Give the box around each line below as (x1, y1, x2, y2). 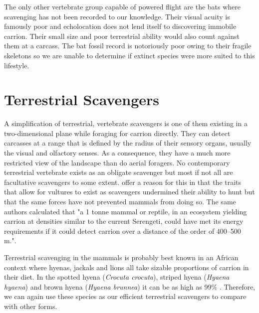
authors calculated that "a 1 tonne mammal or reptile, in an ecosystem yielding (4, 206, 247, 216)
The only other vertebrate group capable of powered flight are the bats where (4, 1, 241, 11)
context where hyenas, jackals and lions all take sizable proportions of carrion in (4, 262, 249, 272)
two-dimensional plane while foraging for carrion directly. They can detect (4, 128, 231, 138)
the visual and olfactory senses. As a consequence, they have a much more (4, 148, 231, 158)
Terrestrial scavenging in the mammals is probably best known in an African (4, 252, 239, 262)
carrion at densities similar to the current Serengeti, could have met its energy (4, 216, 244, 226)
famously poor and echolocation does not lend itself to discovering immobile (4, 21, 237, 31)
